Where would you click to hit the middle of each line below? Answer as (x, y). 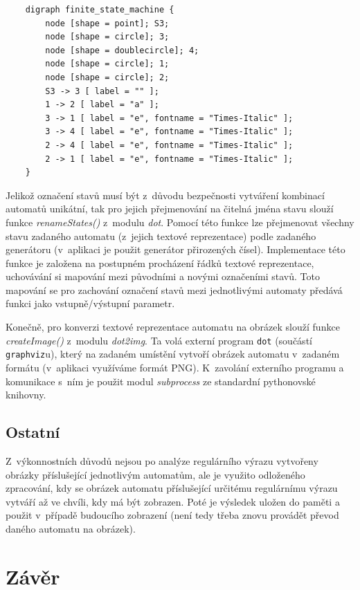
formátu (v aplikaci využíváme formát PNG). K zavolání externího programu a (175, 367)
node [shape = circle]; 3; (107, 37)
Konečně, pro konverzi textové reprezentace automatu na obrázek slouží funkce (173, 327)
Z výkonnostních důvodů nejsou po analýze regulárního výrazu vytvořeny (162, 460)
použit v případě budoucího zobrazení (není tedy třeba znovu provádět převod (172, 515)
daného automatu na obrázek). (71, 528)
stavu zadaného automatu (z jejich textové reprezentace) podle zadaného (161, 236)
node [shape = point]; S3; (107, 23)
